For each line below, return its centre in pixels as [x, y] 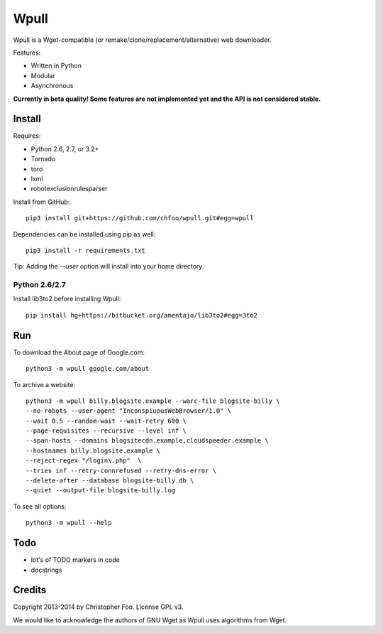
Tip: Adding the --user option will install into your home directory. [109, 266]
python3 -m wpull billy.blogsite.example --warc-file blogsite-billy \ [153, 401]
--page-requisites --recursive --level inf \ [106, 431]
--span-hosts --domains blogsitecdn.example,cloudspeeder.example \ [147, 441]
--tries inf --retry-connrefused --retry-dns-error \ [121, 470]
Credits [30, 590]
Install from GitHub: [41, 202]
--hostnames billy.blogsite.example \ [93, 450]
